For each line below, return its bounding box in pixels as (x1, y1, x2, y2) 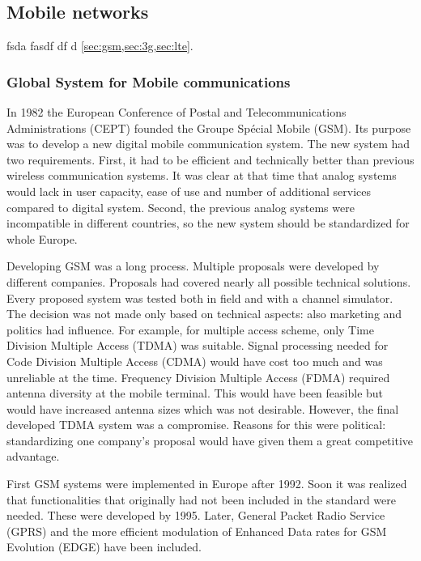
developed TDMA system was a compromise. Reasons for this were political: (6, 416, 386, 433)
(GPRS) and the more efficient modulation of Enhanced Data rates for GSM (6, 522, 387, 539)
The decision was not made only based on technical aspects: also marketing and (6, 305, 402, 322)
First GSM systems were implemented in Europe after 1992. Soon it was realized (6, 475, 407, 492)
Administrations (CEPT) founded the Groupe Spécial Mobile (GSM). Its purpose (6, 119, 411, 136)
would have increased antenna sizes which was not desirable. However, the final (6, 400, 399, 417)
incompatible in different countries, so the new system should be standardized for (6, 215, 410, 232)
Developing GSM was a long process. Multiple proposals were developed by (6, 257, 380, 274)
